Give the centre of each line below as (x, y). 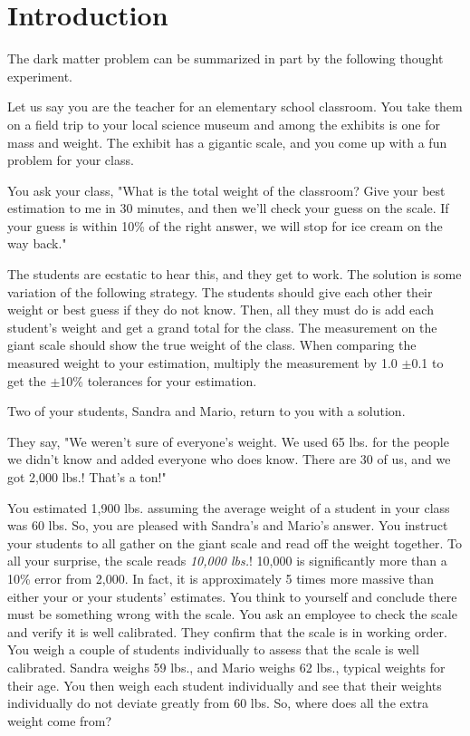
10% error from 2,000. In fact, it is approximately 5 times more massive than (221, 578)
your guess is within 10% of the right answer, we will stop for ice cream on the (225, 225)
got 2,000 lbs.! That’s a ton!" (87, 477)
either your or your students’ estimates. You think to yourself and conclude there (232, 596)
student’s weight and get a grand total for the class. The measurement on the (222, 327)
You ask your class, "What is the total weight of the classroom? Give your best (226, 190)
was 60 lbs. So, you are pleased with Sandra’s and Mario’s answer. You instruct (228, 525)
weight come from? (60, 720)
